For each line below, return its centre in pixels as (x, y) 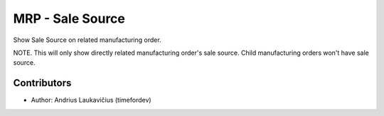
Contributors (42, 83)
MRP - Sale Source (69, 19)
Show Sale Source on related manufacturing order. (87, 40)
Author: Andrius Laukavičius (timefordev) (91, 100)
